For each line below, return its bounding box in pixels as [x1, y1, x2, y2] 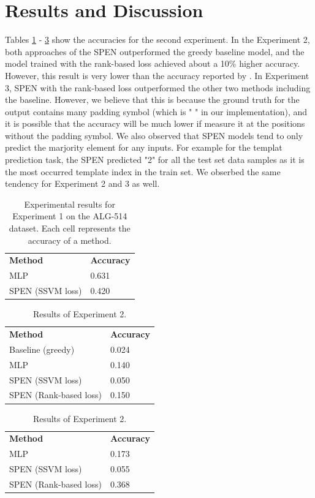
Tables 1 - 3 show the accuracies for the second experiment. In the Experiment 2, [5, 33, 310, 46]
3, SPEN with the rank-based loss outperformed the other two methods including [5, 81, 311, 94]
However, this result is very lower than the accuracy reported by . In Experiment [5, 69, 309, 81]
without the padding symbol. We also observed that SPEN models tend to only [5, 129, 303, 141]
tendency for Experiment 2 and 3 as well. [5, 177, 160, 190]
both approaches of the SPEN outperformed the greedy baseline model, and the [5, 45, 305, 58]
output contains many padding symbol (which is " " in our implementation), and [5, 105, 308, 118]
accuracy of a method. [28, 233, 112, 246]
